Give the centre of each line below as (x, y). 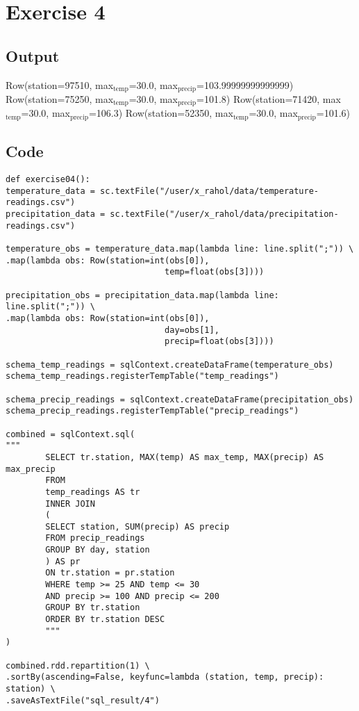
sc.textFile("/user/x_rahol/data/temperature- (210, 191)
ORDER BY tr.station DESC (105, 620)
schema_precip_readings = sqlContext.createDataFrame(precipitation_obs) (180, 399)
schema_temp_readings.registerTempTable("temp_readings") (142, 376)
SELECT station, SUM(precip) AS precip (137, 526)
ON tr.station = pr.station (110, 573)
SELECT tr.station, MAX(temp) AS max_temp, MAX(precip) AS (185, 457)
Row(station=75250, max (60, 99)
